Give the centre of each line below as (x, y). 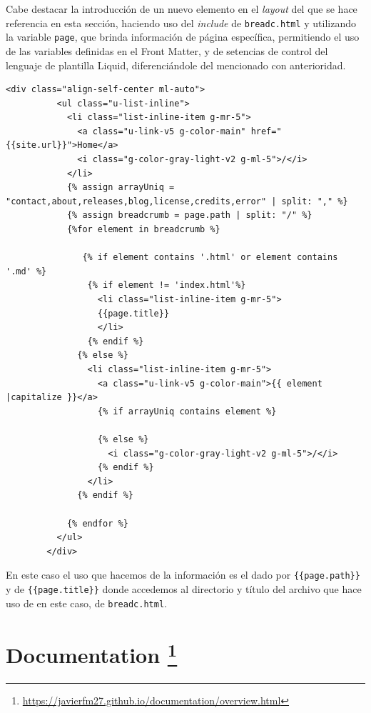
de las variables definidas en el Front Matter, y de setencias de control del (167, 50)
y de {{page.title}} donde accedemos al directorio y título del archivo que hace (184, 588)
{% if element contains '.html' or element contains (210, 258)
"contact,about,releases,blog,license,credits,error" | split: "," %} (177, 201)
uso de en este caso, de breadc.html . (86, 603)
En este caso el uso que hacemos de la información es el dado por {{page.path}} (183, 575)
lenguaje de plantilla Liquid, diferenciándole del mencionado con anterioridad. (176, 65)
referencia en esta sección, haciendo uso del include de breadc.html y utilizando (181, 23)
